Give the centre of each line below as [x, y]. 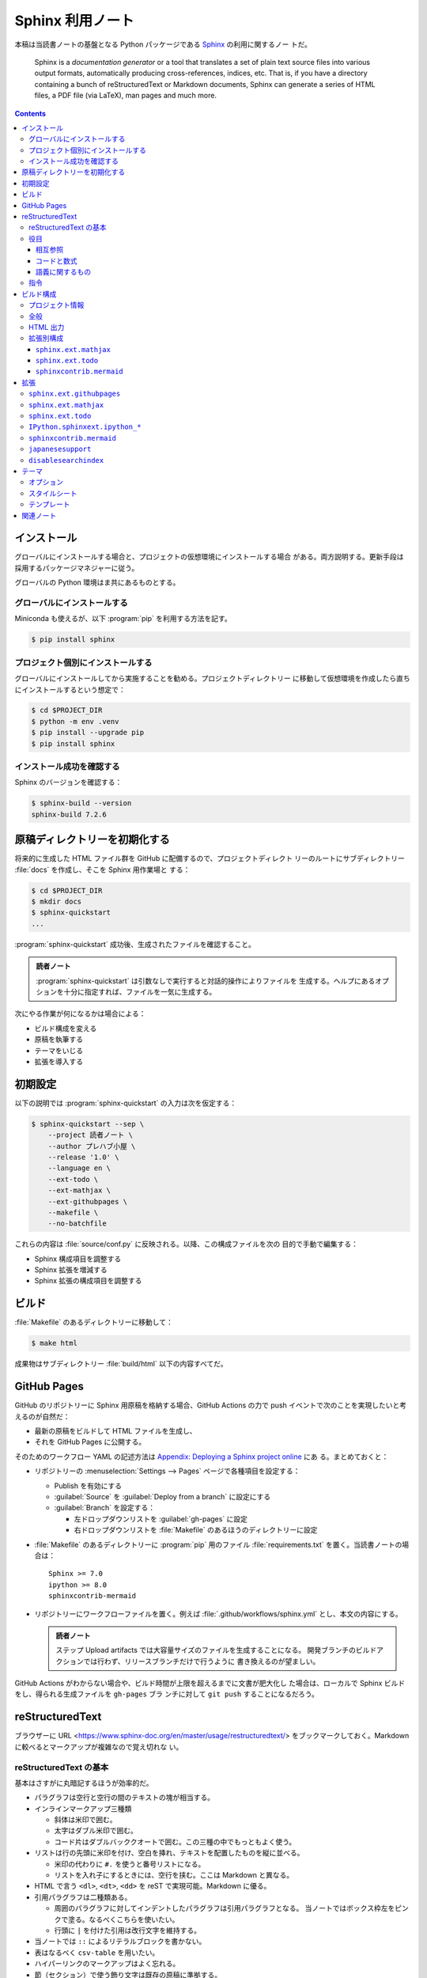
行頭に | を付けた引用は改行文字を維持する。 [128, 1930]
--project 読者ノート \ [91, 1135]
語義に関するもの [63, 271]
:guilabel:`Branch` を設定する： [105, 1508]
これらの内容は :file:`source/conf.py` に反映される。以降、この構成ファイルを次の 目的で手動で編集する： [187, 1244]
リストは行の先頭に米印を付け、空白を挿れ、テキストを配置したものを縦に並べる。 [169, 1853]
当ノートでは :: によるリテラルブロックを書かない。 [120, 1942]
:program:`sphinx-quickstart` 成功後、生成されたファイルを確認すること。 [135, 944]
